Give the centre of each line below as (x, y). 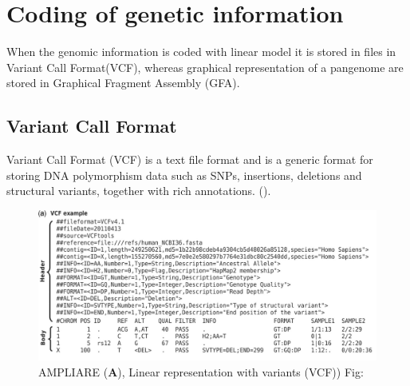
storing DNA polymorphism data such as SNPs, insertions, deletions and (184, 175)
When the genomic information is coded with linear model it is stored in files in (201, 52)
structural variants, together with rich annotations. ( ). (139, 191)
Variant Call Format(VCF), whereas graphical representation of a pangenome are (205, 67)
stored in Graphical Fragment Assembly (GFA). (123, 83)
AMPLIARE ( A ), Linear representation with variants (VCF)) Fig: (201, 371)
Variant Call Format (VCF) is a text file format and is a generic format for (190, 159)
